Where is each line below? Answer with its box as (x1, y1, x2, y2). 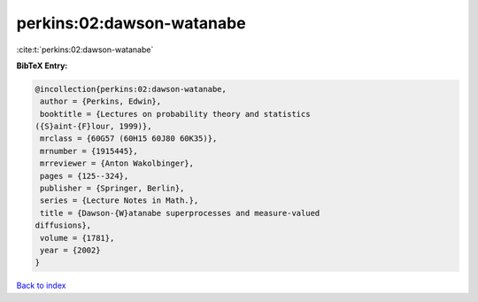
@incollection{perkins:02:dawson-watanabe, (35, 84, 227, 94)
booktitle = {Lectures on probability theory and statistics (40, 109, 311, 119)
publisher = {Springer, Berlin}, (40, 183, 185, 194)
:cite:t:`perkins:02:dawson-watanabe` (16, 44, 154, 55)
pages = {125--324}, (40, 171, 129, 181)
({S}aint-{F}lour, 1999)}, (35, 121, 152, 132)
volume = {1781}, (40, 233, 115, 243)
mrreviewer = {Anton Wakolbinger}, (40, 159, 195, 168)
